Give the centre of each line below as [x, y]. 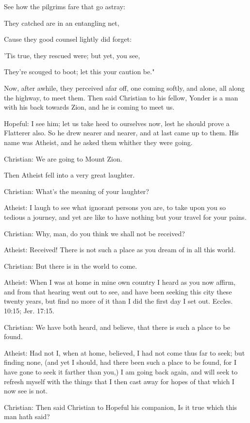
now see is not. [26, 391]
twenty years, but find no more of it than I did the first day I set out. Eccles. [118, 301]
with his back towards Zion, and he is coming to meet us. [89, 107]
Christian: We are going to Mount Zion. [63, 158]
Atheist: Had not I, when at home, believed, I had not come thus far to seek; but [125, 352]
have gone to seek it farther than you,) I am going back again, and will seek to [121, 372]
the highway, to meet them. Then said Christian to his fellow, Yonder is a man [121, 97]
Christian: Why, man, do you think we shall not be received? [94, 233]
